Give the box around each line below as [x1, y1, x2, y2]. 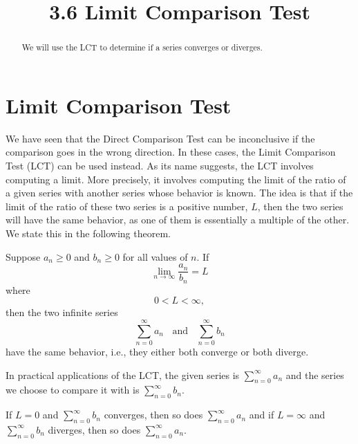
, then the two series [257, 198, 343, 213]
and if [249, 407, 274, 422]
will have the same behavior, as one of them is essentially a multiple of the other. [6, 212, 350, 227]
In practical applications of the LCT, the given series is [6, 367, 240, 382]
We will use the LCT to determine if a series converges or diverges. [21, 41, 263, 53]
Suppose [6, 249, 41, 263]
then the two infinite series [6, 305, 118, 320]
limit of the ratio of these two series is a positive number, [6, 198, 248, 213]
